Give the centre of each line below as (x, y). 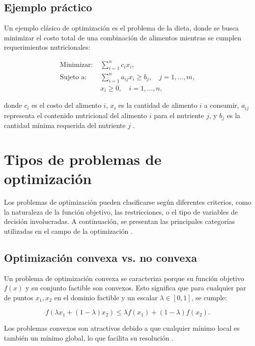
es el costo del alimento (67, 105)
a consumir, (222, 105)
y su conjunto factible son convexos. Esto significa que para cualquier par (136, 288)
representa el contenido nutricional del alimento (76, 115)
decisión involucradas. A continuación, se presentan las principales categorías (120, 221)
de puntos (19, 297)
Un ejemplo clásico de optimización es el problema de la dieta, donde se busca (121, 28)
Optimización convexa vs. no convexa (100, 257)
